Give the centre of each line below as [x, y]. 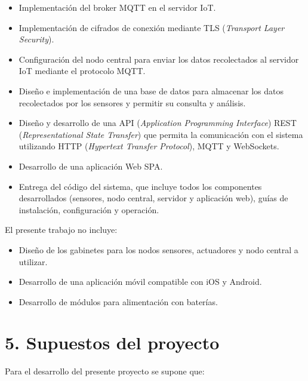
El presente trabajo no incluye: [61, 230]
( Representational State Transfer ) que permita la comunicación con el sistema [161, 134]
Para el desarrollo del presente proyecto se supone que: [105, 371]
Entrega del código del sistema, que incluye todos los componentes [140, 186]
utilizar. [33, 261]
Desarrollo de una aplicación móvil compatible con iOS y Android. [140, 282]
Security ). [36, 39]
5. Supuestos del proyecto [112, 342]
